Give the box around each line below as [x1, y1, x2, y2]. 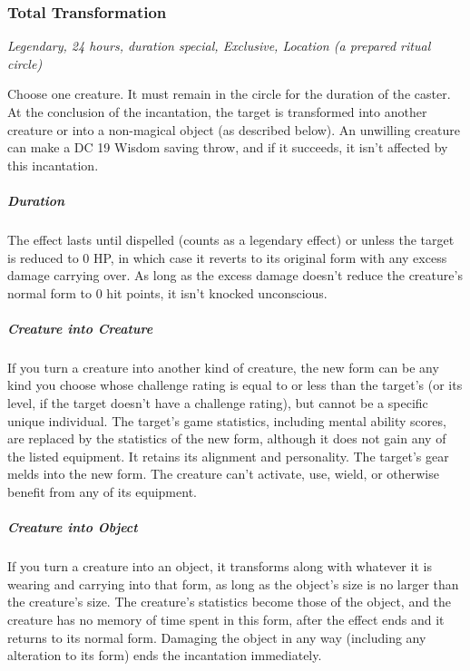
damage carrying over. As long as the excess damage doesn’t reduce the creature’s [7, 266, 463, 285]
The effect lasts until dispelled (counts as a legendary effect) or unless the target [7, 229, 455, 248]
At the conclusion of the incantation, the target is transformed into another [7, 102, 427, 121]
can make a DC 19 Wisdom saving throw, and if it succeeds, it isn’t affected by [7, 138, 448, 157]
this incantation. [7, 155, 99, 174]
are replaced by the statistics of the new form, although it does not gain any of [7, 429, 446, 448]
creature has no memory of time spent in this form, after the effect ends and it [7, 609, 445, 628]
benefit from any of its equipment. [7, 482, 197, 501]
